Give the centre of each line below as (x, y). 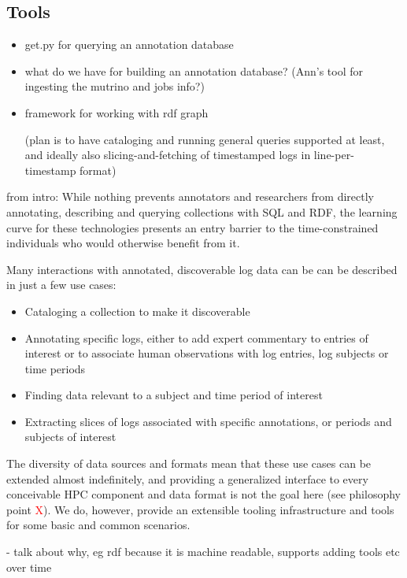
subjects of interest (70, 437)
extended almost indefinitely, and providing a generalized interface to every (187, 478)
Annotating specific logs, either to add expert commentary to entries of (196, 337)
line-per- (334, 155)
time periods (55, 368)
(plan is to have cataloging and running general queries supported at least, (205, 139)
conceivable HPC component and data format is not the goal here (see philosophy (203, 494)
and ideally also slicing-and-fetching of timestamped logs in (168, 155)
